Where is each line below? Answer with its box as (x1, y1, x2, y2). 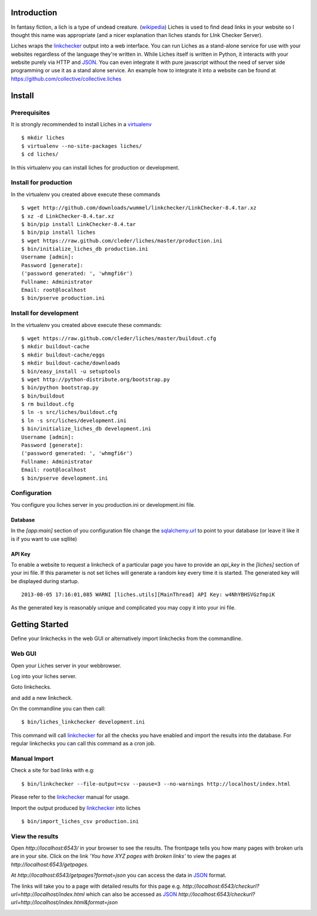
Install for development (11, 309, 79, 317)
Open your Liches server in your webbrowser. (11, 662, 122, 669)
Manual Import (11, 755, 54, 763)
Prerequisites (11, 109, 50, 117)
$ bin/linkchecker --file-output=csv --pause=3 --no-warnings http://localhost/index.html (21, 780, 291, 787)
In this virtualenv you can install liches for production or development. (11, 164, 180, 171)
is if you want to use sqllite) (11, 535, 77, 543)
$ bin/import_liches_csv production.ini (21, 818, 139, 824)
